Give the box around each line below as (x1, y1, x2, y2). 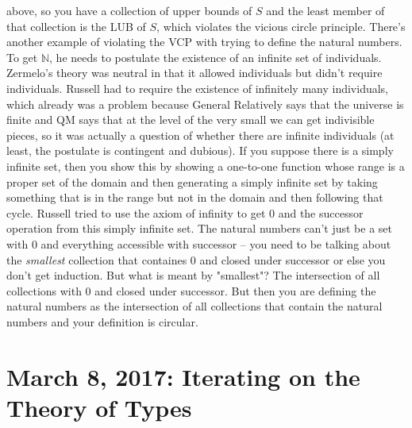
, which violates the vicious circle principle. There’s (156, 17, 406, 34)
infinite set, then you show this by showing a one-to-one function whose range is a (6, 157, 405, 174)
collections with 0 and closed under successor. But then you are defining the (6, 282, 376, 299)
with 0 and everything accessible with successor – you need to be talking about (6, 235, 391, 252)
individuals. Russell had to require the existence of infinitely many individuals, (6, 79, 388, 96)
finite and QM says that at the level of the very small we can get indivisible (6, 111, 375, 128)
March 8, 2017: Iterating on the (6, 360, 360, 392)
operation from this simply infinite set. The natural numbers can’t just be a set (6, 220, 392, 237)
